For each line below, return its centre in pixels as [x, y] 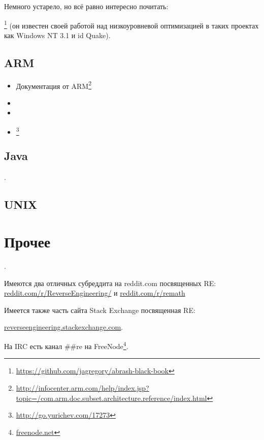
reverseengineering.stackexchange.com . [63, 327]
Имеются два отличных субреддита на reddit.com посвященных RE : [110, 283]
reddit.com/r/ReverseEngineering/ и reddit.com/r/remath [95, 293]
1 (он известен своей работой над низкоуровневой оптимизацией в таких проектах [131, 24]
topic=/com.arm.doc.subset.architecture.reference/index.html [111, 398]
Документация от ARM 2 [54, 85]
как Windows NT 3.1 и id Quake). [57, 35]
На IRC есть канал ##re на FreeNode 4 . [66, 345]
